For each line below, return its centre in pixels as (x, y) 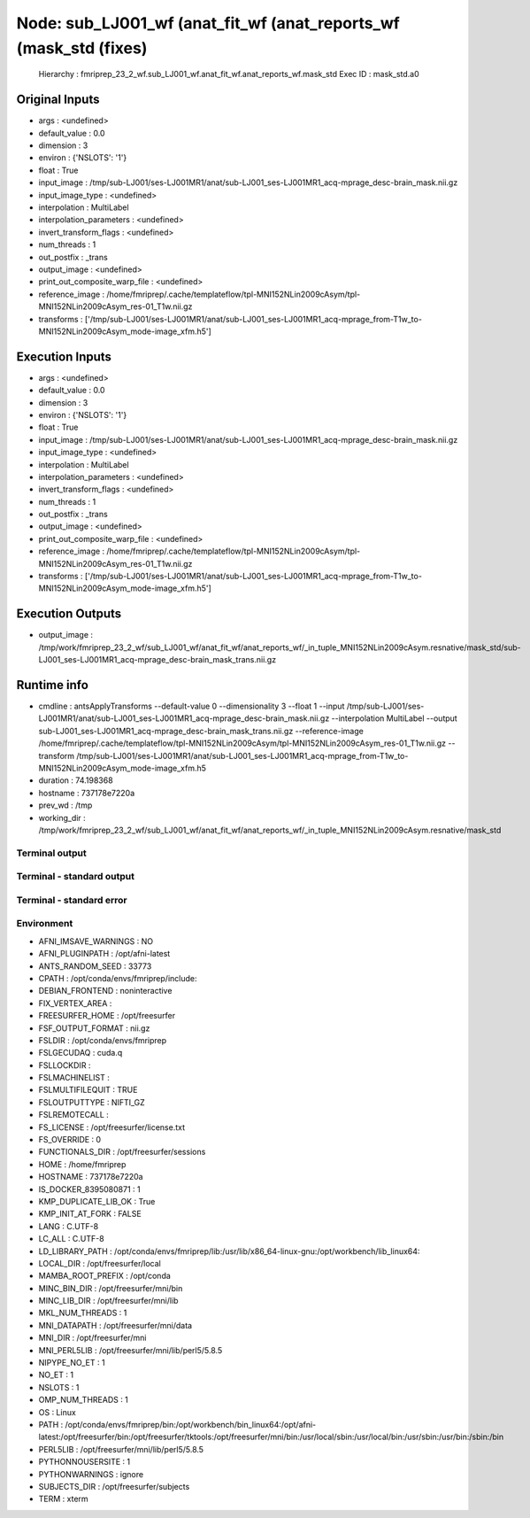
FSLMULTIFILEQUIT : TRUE (88, 1090)
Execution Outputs (69, 614)
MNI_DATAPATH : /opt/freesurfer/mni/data (115, 1325)
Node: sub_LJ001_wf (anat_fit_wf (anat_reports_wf (208, 23)
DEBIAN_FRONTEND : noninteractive (105, 991)
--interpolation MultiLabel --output (394, 718)
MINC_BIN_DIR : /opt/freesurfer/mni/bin (111, 1288)
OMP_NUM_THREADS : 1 (83, 1400)
